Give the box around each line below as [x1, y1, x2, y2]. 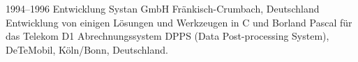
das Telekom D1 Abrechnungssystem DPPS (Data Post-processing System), [6, 29, 329, 43]
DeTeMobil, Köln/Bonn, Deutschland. [6, 42, 168, 56]
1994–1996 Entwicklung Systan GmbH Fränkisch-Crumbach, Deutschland [6, 1, 320, 15]
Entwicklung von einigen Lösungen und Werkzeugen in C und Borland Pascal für [6, 15, 352, 29]
